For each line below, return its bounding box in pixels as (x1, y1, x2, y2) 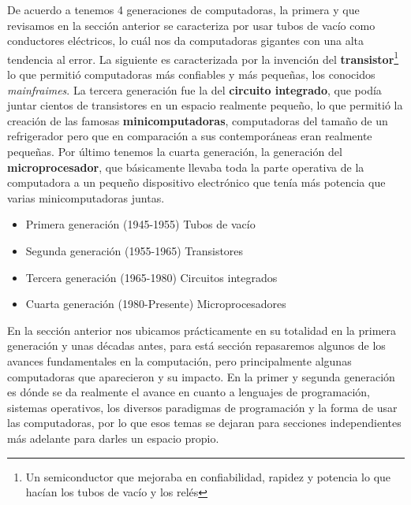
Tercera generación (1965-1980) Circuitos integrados (25, 269, 278, 285)
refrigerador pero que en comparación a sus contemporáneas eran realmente (7, 128, 372, 144)
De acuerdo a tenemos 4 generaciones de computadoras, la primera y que (7, 2, 360, 17)
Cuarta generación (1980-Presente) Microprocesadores (25, 295, 286, 312)
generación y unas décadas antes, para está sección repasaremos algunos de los (7, 337, 386, 354)
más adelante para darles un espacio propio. (7, 429, 219, 446)
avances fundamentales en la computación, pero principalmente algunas (7, 352, 352, 369)
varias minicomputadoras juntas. (7, 189, 165, 206)
